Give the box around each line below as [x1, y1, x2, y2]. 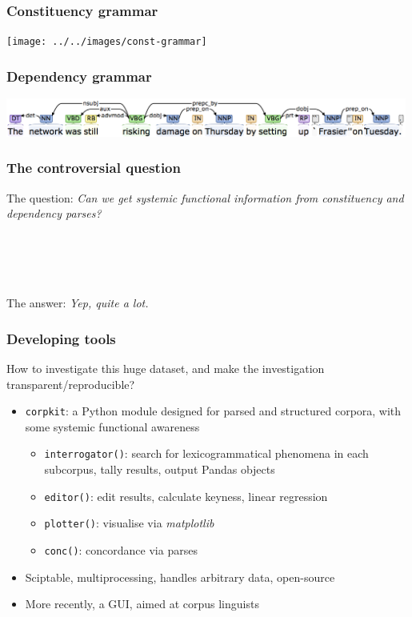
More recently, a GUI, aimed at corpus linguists [25, 595, 259, 612]
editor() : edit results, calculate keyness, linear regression [44, 487, 328, 504]
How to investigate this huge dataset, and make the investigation [6, 359, 325, 376]
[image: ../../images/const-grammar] [6, 36, 207, 48]
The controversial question [6, 158, 181, 178]
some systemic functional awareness [25, 418, 200, 435]
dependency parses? [6, 205, 102, 222]
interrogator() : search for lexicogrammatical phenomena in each [44, 445, 369, 462]
